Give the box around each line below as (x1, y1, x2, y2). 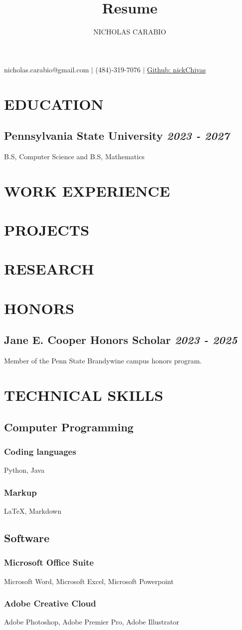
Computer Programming (4, 419, 134, 434)
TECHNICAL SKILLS (4, 384, 164, 405)
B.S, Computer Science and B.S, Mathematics (4, 151, 145, 161)
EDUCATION (4, 93, 104, 114)
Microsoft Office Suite (4, 556, 94, 569)
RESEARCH (4, 259, 94, 279)
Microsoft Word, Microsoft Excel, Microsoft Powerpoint (4, 576, 174, 586)
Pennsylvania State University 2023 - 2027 (4, 128, 230, 143)
